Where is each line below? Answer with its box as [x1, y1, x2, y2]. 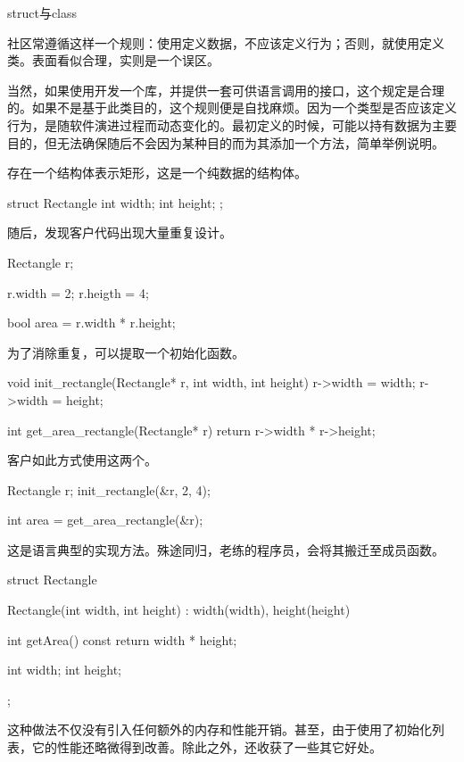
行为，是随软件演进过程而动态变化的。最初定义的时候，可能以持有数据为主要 [7, 115, 457, 134]
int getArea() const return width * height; [7, 630, 237, 649]
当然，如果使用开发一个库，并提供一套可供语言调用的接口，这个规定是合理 [7, 80, 444, 99]
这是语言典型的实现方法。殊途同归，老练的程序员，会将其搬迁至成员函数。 [7, 540, 444, 559]
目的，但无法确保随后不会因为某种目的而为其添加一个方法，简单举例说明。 [7, 133, 444, 152]
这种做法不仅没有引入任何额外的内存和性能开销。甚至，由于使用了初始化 [7, 720, 432, 739]
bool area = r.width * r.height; [7, 313, 176, 332]
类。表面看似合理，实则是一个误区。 [7, 51, 220, 70]
